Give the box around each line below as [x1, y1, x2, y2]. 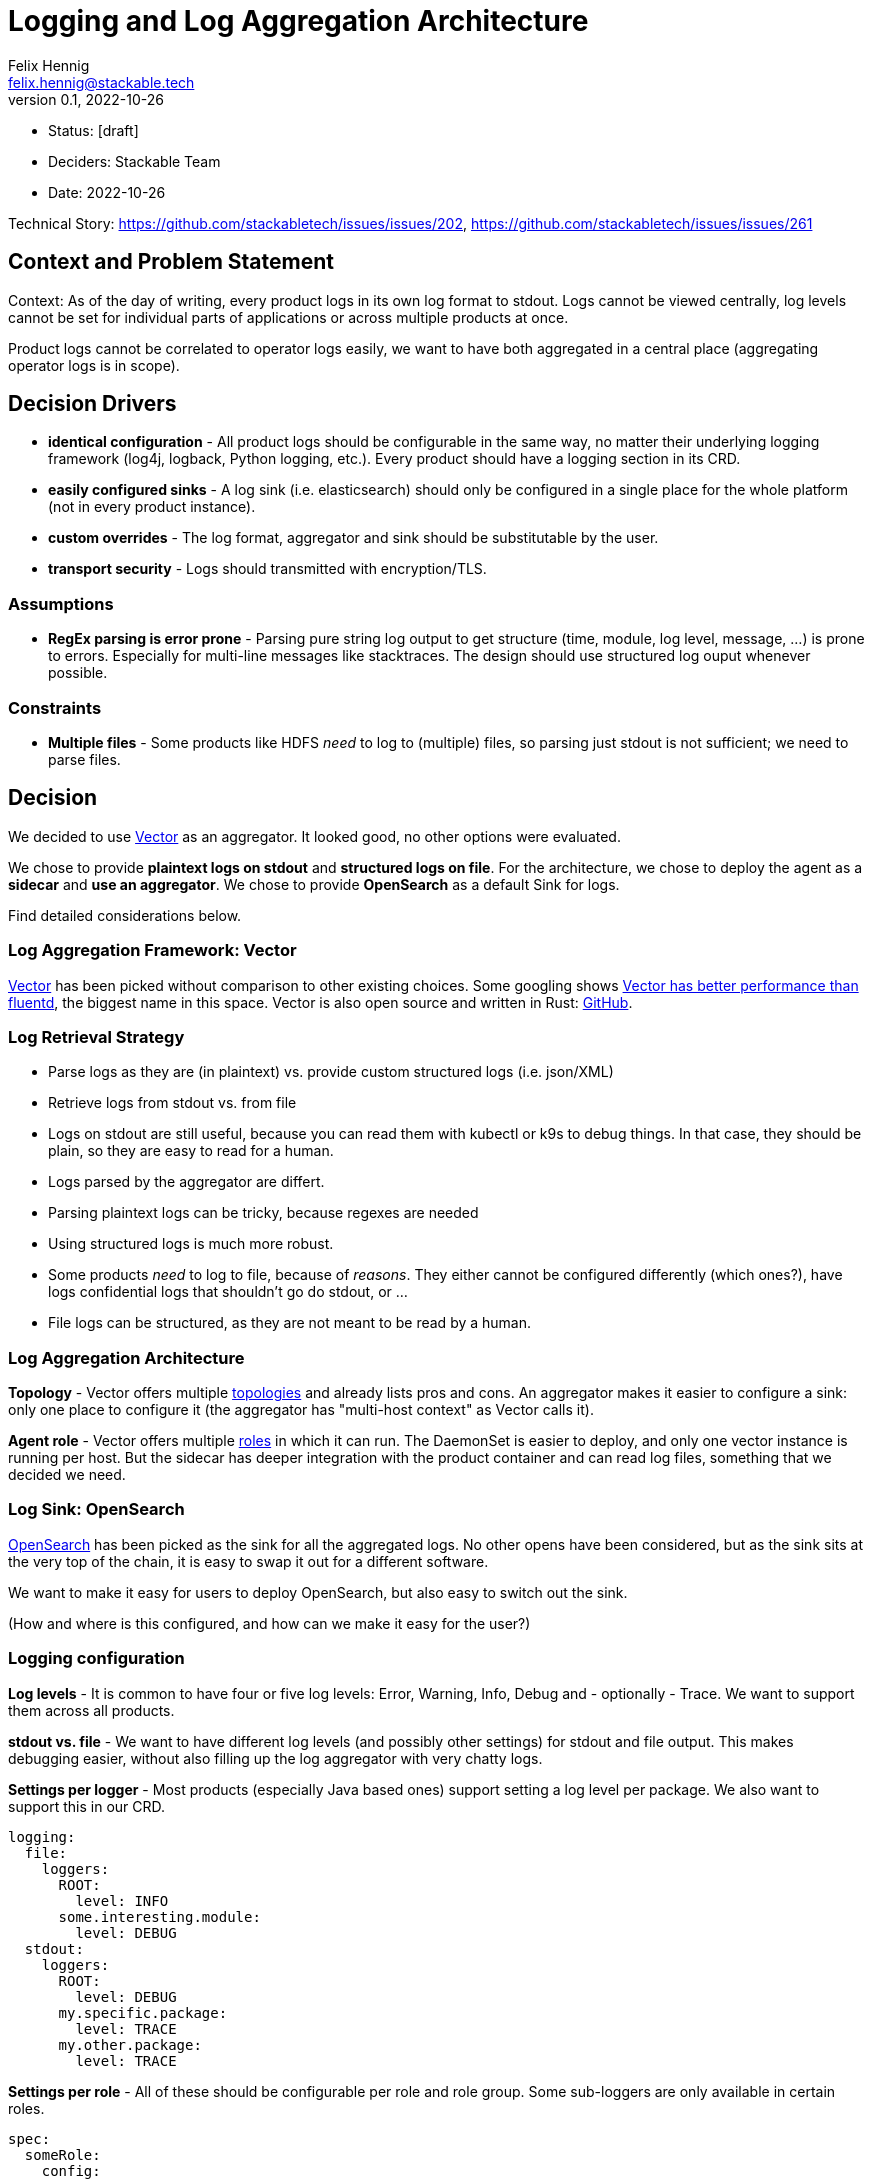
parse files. [48, 750, 121, 768]
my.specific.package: [58, 2004, 228, 2021]
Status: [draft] [48, 121, 139, 139]
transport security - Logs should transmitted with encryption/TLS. [48, 560, 487, 578]
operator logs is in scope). [8, 356, 180, 374]
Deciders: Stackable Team [48, 152, 221, 170]
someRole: [24, 2146, 101, 2163]
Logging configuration [8, 1648, 185, 1669]
